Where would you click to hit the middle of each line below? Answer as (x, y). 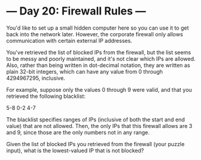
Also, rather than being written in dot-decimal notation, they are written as (98, 65)
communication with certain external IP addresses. (69, 40)
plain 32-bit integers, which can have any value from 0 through (85, 71)
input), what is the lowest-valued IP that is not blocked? (75, 150)
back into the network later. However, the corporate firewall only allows (95, 34)
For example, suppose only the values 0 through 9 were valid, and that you (99, 89)
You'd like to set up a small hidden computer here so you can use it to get (97, 28)
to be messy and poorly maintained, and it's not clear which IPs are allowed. (101, 59)
